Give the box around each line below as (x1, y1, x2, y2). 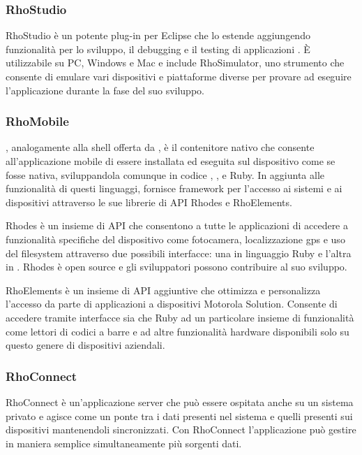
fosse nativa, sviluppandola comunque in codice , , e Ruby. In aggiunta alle (6, 167, 325, 182)
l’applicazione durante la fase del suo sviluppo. (6, 82, 204, 97)
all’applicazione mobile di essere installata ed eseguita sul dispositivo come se (6, 154, 335, 168)
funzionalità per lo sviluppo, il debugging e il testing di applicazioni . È (6, 41, 310, 56)
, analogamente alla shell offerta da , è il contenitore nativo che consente (6, 140, 315, 154)
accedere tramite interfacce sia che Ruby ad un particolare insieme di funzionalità (6, 310, 354, 324)
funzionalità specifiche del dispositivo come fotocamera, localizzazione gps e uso (6, 231, 345, 246)
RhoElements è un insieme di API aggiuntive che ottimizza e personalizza (6, 282, 321, 297)
